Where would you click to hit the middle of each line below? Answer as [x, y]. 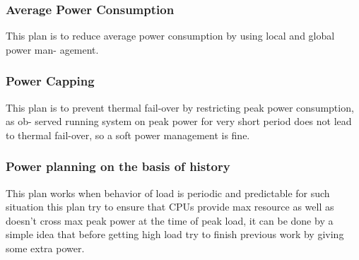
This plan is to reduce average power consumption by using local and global [170, 36]
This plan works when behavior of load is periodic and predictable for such [168, 193]
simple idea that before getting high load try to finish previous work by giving [175, 234]
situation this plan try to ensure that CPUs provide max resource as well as [170, 207]
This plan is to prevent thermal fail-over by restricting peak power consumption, [180, 107]
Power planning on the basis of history [118, 166]
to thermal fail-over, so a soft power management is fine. [128, 135]
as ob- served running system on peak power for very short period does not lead [179, 121]
